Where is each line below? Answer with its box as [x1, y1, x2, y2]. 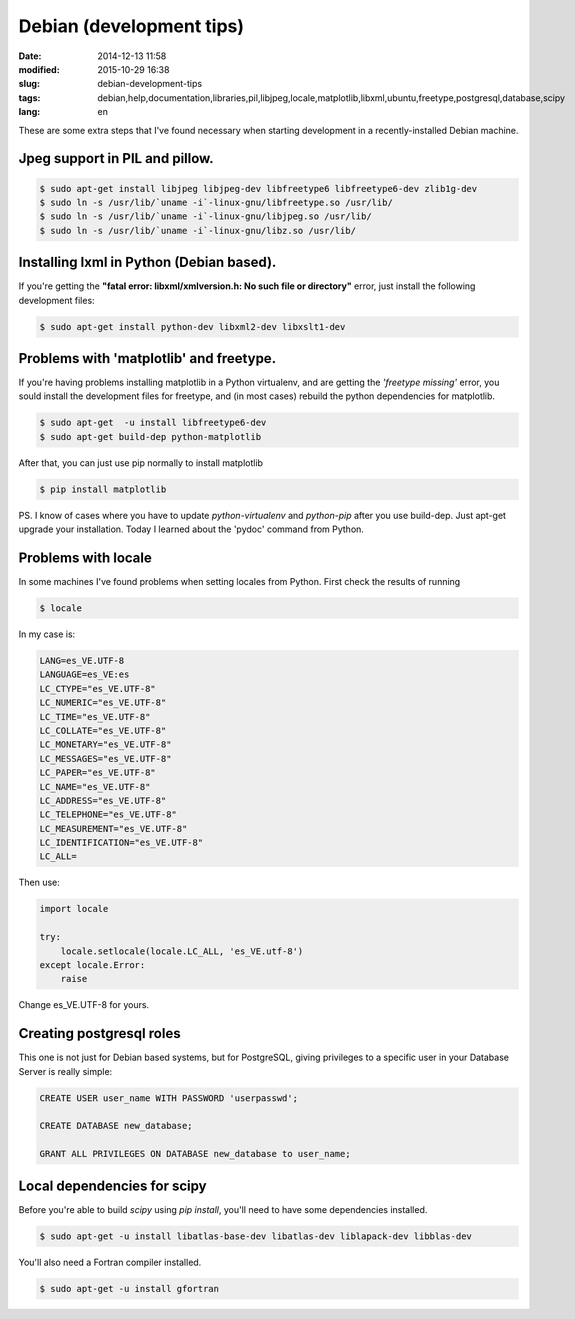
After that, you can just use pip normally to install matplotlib [18, 456, 264, 469]
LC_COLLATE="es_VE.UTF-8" [39, 725, 167, 736]
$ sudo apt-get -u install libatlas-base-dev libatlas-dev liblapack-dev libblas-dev [39, 1230, 472, 1242]
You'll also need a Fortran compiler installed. [18, 1256, 202, 1268]
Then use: [18, 876, 60, 889]
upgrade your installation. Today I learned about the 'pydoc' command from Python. [18, 523, 365, 535]
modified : [18, 63, 60, 75]
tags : [18, 91, 41, 104]
